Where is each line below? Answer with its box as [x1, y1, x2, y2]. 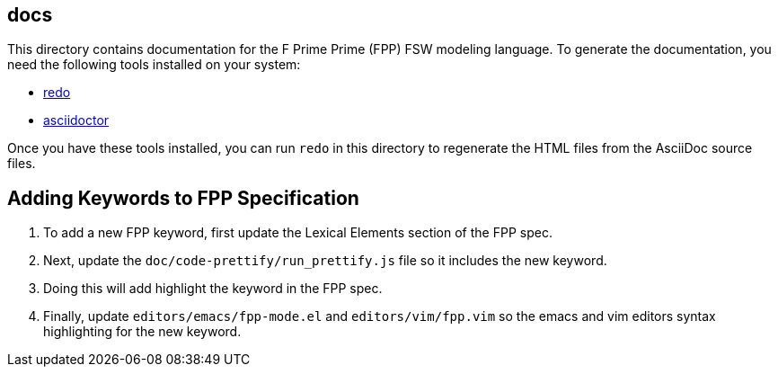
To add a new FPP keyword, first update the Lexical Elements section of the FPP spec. [43, 225, 553, 241]
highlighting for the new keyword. [43, 324, 242, 340]
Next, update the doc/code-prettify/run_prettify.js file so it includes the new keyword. [43, 253, 607, 269]
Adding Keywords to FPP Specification [7, 186, 359, 209]
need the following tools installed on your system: [7, 57, 301, 73]
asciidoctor [43, 112, 110, 129]
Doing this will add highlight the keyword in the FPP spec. [43, 280, 383, 297]
